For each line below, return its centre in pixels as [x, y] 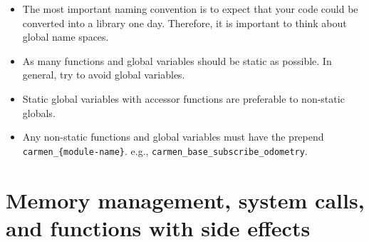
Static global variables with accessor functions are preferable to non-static [183, 98]
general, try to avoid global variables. [104, 75]
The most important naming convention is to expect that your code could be [190, 9]
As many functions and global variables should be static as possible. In [177, 60]
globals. [39, 112]
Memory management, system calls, [185, 200]
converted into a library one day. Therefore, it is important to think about [184, 22]
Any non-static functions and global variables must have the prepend [173, 137]
